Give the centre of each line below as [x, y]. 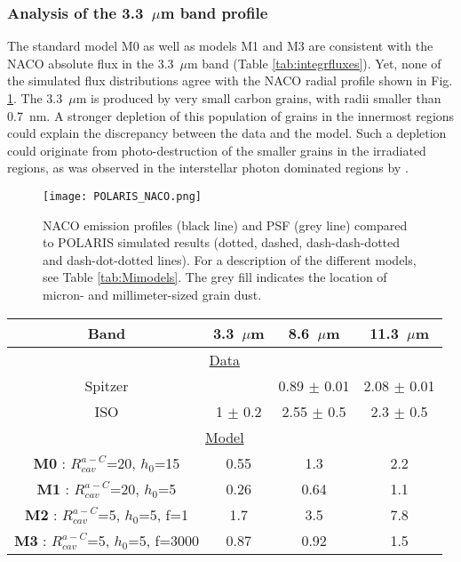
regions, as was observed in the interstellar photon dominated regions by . [208, 168]
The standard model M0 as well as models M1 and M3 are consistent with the [220, 46]
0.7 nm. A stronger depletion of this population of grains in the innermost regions [231, 115]
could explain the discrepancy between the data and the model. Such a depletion [227, 133]
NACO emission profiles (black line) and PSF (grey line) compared [225, 225]
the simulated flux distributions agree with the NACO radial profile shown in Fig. [230, 80]
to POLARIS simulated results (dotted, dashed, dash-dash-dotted [222, 242]
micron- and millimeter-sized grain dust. [152, 294]
